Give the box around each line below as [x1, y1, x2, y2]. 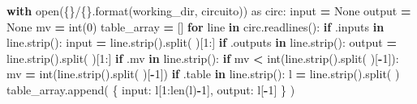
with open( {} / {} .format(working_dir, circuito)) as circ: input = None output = [6, 2, 411, 19]
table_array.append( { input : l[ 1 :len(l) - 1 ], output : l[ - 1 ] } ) [6, 81, 295, 98]
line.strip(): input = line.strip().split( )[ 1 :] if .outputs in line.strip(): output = [6, 34, 398, 51]
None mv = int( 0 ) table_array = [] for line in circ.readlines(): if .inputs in [6, 18, 385, 35]
